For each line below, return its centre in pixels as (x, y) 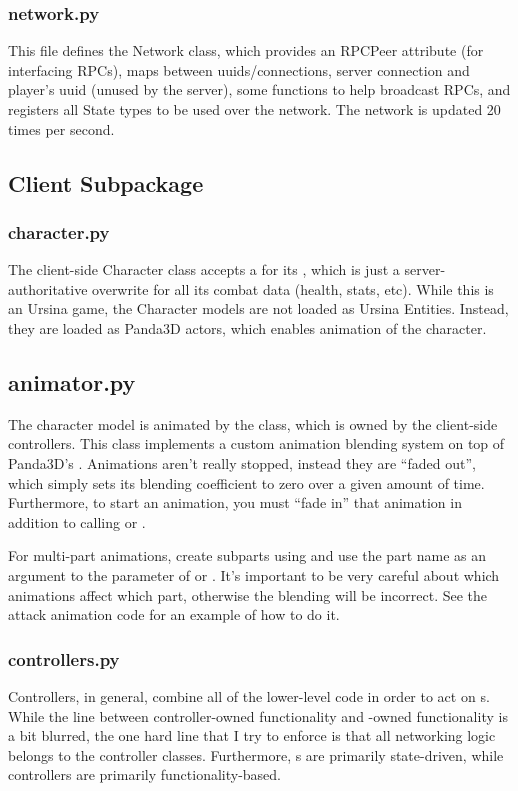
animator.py (72, 381)
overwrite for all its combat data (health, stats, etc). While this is (293, 288)
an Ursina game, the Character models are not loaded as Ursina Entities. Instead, (258, 308)
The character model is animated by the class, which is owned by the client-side (253, 423)
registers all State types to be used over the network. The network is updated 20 (254, 109)
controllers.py (64, 658)
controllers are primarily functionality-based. (144, 774)
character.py (59, 231)
